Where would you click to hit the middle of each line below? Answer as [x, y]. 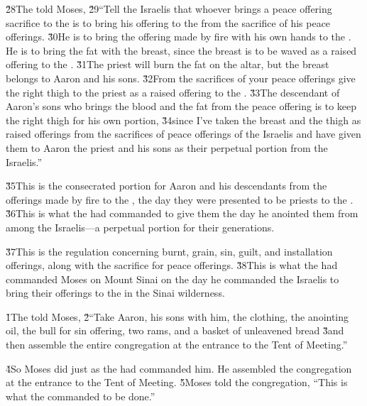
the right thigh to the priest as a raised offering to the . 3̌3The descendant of [173, 92]
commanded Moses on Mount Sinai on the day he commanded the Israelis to [172, 279]
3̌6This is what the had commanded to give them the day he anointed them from [182, 213]
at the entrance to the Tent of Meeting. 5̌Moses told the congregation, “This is [177, 382]
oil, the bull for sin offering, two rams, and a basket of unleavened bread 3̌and [175, 330]
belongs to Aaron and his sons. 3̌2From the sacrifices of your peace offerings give [181, 78]
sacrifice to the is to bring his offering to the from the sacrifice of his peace [168, 22]
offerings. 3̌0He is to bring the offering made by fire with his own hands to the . [179, 37]
